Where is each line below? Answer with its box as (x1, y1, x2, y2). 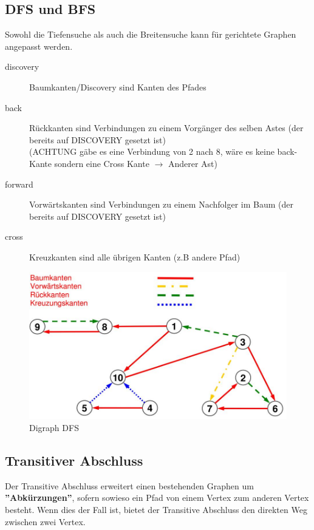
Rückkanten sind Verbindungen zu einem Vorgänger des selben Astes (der (29, 121, 304, 134)
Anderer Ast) (168, 157, 217, 169)
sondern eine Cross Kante (54, 157, 149, 169)
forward (5, 177, 33, 190)
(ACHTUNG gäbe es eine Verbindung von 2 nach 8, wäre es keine (29, 145, 275, 158)
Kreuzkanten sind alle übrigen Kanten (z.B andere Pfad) (29, 250, 241, 263)
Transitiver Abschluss (5, 450, 143, 469)
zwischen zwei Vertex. (5, 515, 86, 528)
